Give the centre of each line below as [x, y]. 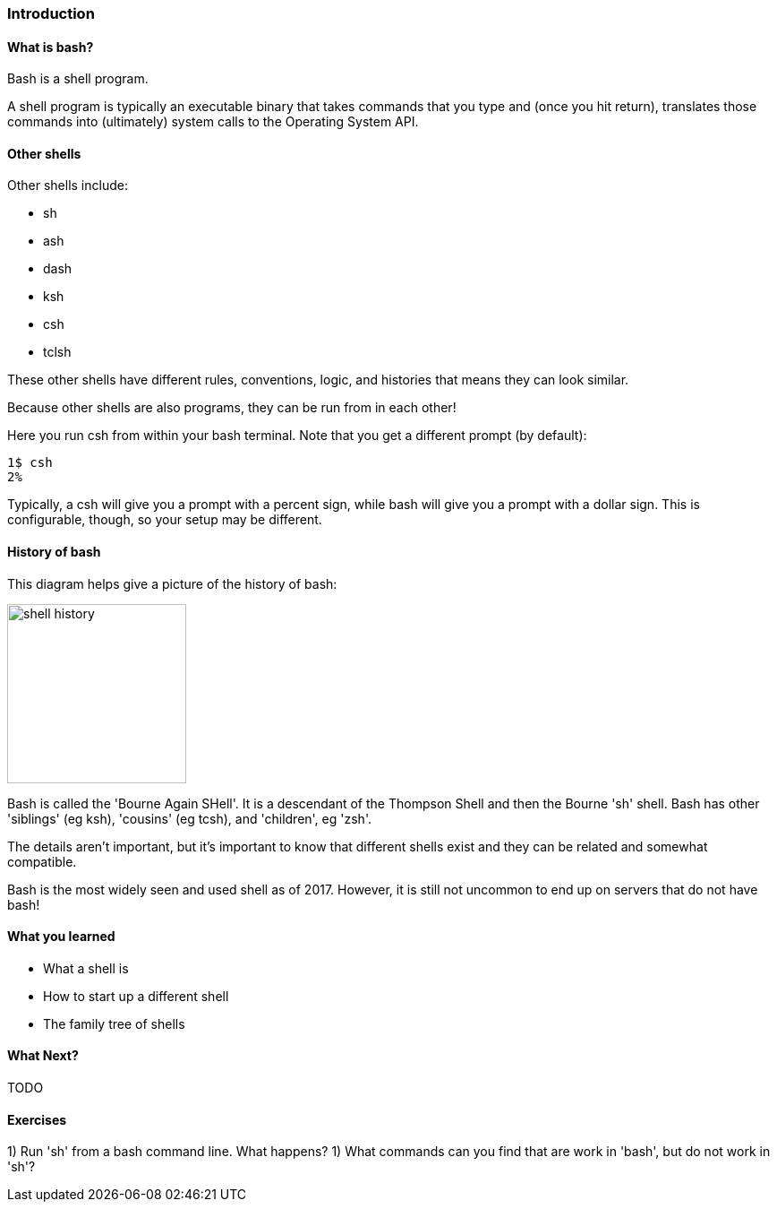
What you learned [61, 937]
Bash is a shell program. [78, 79]
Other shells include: [68, 186]
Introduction [51, 13]
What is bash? [51, 47]
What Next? [43, 1056]
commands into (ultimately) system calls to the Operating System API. [213, 122]
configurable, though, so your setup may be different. [165, 520]
